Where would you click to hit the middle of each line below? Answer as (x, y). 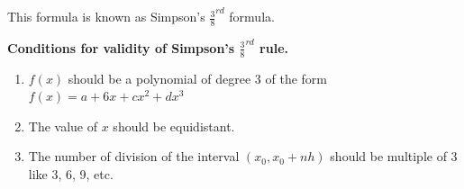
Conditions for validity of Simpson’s (121, 47)
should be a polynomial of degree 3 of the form (197, 78)
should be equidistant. (174, 126)
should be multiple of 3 (394, 156)
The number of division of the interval (134, 156)
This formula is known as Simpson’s (106, 17)
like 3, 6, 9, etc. (71, 174)
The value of (63, 126)
